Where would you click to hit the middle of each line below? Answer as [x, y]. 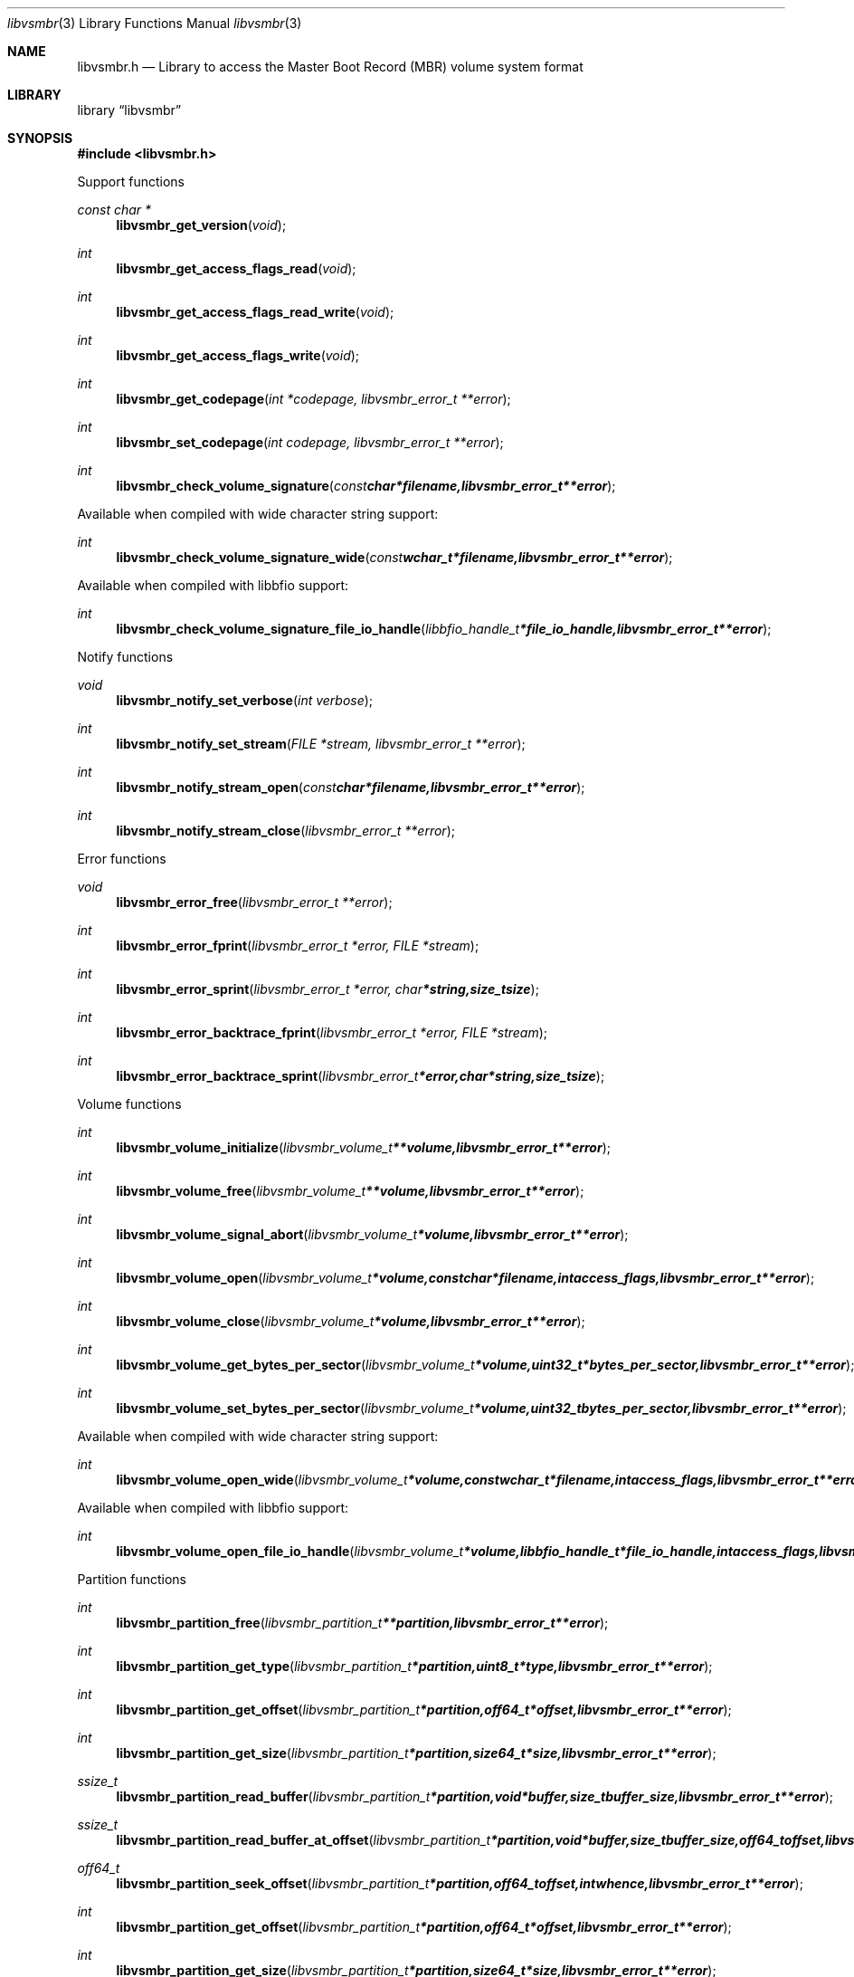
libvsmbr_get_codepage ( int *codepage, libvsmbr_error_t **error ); [313, 399]
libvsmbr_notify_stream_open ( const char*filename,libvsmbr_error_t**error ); [351, 787]
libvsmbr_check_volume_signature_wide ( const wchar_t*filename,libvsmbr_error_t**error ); [394, 557]
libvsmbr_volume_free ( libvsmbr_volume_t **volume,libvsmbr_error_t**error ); [350, 1191]
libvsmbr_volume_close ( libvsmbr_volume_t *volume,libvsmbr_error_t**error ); [351, 1321]
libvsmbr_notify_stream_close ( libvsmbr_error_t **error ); [285, 831]
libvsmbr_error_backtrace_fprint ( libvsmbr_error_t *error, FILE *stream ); [332, 1032]
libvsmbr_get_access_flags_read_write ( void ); [255, 312]
